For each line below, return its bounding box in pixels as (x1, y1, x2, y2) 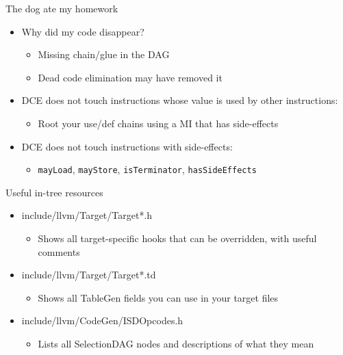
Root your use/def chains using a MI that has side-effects (38, 116, 279, 130)
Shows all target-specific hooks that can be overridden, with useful (38, 231, 317, 245)
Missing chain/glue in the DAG (38, 47, 170, 62)
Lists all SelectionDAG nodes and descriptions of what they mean (38, 336, 314, 350)
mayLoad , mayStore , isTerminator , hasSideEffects (38, 162, 257, 176)
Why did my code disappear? (21, 24, 144, 38)
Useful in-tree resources (5, 185, 103, 199)
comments (38, 244, 80, 259)
